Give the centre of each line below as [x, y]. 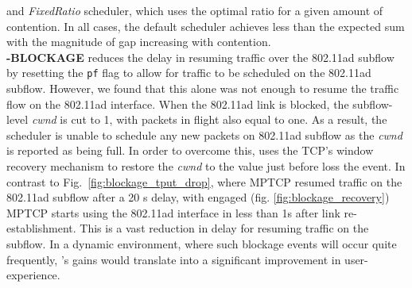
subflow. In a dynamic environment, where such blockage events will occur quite [202, 243]
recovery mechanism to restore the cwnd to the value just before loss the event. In [206, 166]
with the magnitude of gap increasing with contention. [139, 42]
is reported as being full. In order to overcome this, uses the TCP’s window [190, 150]
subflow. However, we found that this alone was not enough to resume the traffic [203, 88]
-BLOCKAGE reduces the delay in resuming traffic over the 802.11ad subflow [200, 57]
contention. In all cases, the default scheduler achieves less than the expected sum [206, 26]
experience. [33, 275]
